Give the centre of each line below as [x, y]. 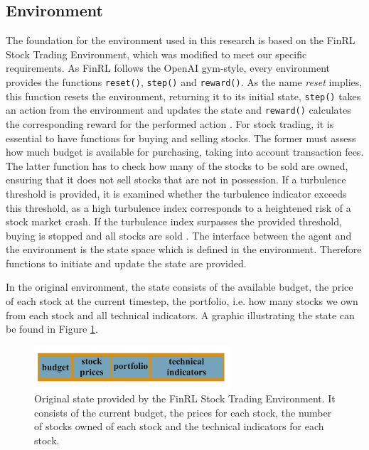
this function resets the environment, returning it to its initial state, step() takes [183, 96]
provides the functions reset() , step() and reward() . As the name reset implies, [184, 81]
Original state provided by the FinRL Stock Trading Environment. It [185, 398]
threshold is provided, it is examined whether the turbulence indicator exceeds [176, 193]
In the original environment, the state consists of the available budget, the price [180, 287]
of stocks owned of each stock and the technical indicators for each [179, 426]
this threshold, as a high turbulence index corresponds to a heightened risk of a [178, 207]
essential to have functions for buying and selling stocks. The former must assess [181, 138]
